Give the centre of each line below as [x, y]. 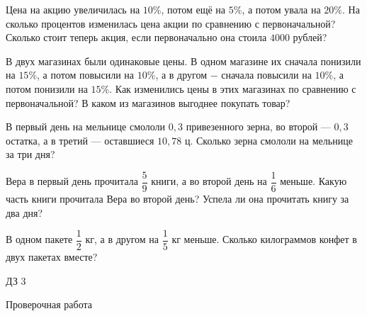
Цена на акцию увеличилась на [73, 9]
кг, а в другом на [122, 239]
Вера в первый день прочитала [72, 181]
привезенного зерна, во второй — [258, 126]
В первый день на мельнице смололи [86, 126]
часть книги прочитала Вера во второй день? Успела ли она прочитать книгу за [177, 198]
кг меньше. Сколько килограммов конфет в [264, 239]
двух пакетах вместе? [52, 257]
